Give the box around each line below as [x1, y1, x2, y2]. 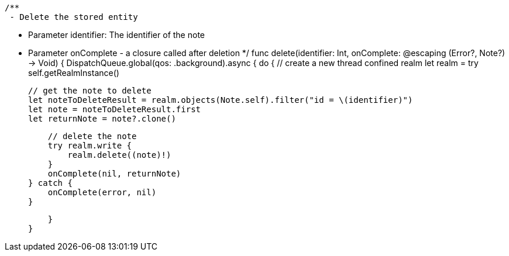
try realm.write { [47, 141, 132, 150]
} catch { [28, 178, 73, 188]
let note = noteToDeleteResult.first [28, 105, 201, 114]
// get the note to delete [28, 86, 152, 95]
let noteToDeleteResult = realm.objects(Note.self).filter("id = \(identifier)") [28, 95, 413, 105]
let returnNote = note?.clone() [28, 114, 176, 123]
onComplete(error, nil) [47, 188, 157, 197]
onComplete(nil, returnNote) [47, 169, 181, 178]
